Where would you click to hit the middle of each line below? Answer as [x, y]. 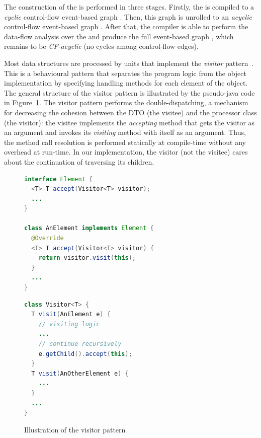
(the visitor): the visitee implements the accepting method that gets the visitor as [129, 122]
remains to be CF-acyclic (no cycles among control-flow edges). [101, 46]
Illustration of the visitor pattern [75, 429]
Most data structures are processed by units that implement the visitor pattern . [129, 63]
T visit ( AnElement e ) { [71, 314]
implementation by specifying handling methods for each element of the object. [126, 83]
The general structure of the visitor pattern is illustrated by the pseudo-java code [129, 92]
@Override [48, 238]
